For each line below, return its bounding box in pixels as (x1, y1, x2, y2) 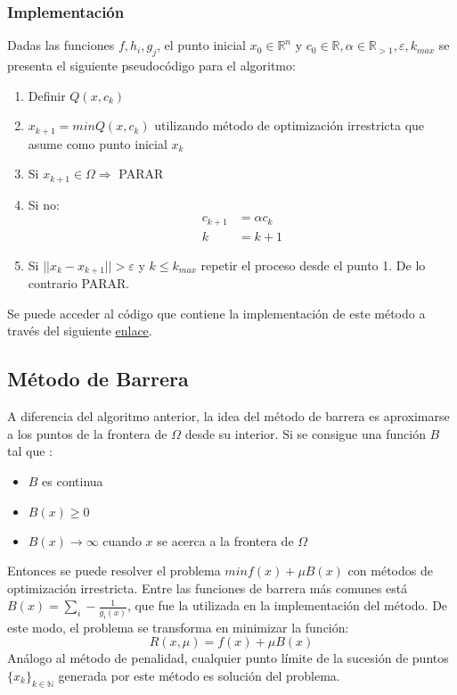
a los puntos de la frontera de (7, 424, 167, 443)
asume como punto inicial (28, 134, 167, 153)
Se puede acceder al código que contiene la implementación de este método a (7, 303, 426, 322)
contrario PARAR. (28, 274, 130, 293)
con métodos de (347, 561, 433, 580)
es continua (42, 472, 103, 491)
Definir (28, 86, 66, 104)
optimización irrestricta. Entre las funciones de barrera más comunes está (7, 578, 408, 597)
